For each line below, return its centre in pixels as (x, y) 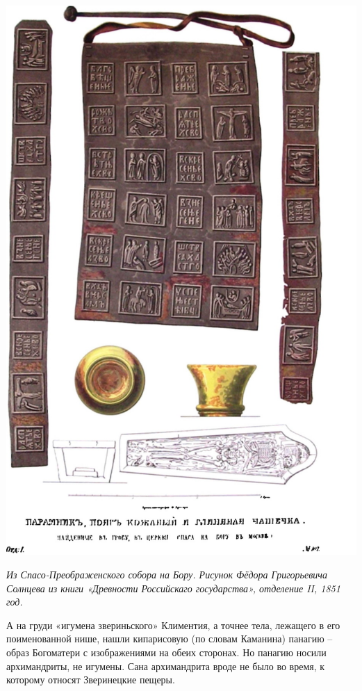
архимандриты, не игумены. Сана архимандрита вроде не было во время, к (166, 666)
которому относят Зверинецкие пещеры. (91, 680)
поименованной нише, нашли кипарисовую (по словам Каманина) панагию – (170, 639)
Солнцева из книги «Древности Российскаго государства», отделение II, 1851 (173, 588)
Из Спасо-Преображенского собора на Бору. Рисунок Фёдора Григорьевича (167, 574)
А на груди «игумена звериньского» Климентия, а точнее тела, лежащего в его (173, 625)
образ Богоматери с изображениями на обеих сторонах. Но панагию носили (166, 652)
